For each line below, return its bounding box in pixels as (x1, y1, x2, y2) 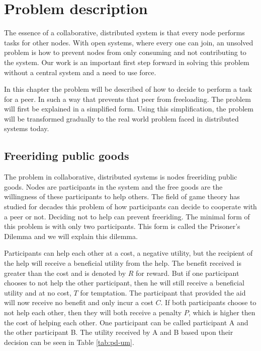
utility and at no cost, (4, 287, 71, 298)
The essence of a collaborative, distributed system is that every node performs (4, 27, 245, 38)
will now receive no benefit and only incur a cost (4, 297, 153, 308)
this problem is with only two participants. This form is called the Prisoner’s (4, 221, 240, 231)
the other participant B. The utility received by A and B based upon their (4, 327, 233, 337)
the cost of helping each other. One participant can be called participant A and (4, 317, 248, 327)
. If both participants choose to (160, 297, 256, 308)
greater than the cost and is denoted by (4, 267, 126, 278)
